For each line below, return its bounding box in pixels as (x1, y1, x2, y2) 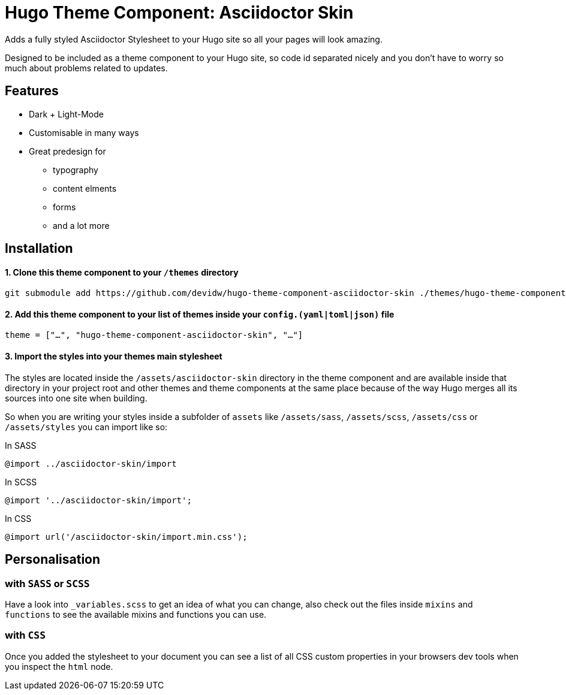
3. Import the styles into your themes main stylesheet (5, 351, 222, 362)
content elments (53, 183, 117, 194)
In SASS (5, 440, 37, 451)
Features (5, 83, 59, 99)
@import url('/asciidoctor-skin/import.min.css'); (5, 531, 248, 542)
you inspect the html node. (5, 661, 113, 672)
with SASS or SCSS (5, 577, 90, 590)
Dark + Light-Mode (29, 108, 104, 119)
